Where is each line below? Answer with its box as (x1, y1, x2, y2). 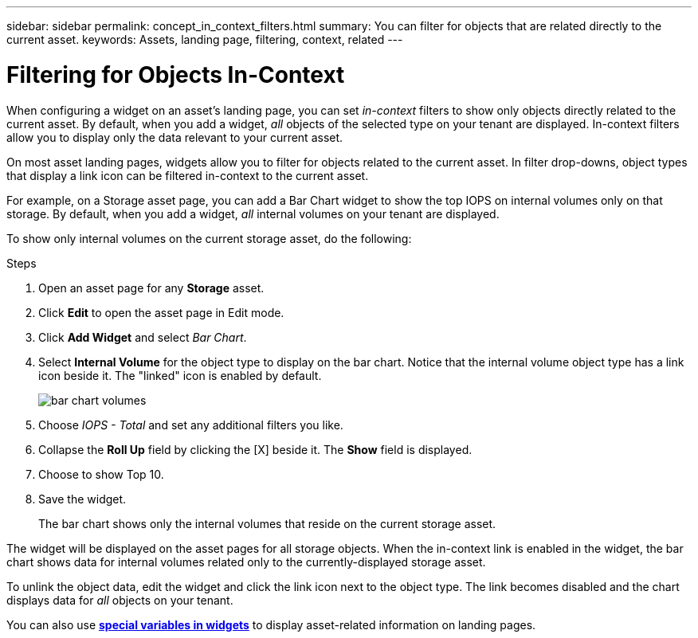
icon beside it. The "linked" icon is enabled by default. (38, 368, 322, 382)
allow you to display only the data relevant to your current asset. (6, 130, 343, 144)
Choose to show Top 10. (38, 467, 164, 481)
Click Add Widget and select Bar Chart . (38, 330, 247, 344)
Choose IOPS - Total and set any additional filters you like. (38, 417, 343, 432)
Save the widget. (38, 491, 127, 506)
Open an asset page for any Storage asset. (38, 280, 265, 295)
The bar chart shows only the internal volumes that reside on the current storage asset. (38, 516, 496, 530)
